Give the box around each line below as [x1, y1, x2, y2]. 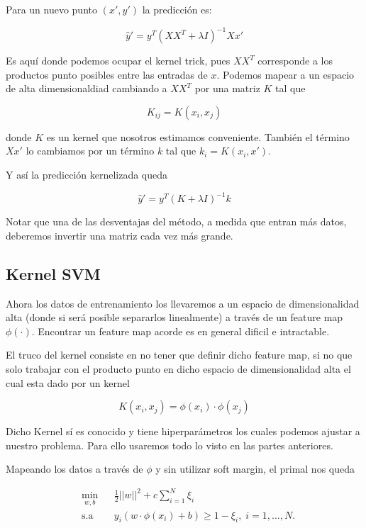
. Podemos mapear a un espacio [216, 67, 355, 82]
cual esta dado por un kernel [6, 375, 130, 390]
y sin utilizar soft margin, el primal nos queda [155, 461, 355, 476]
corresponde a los [257, 53, 333, 68]
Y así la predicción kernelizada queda [6, 167, 168, 182]
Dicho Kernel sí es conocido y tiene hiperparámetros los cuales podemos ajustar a [6, 424, 360, 439]
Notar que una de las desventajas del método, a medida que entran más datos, [6, 214, 347, 229]
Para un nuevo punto [6, 2, 97, 16]
